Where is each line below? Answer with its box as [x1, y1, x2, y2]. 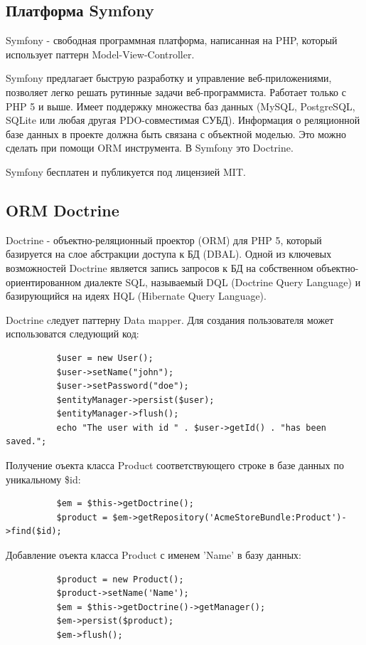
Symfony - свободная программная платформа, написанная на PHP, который [6, 33, 338, 48]
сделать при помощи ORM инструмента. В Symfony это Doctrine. [6, 140, 294, 155]
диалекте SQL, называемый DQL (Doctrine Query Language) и [84, 274, 361, 289]
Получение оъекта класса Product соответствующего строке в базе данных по [6, 458, 344, 473]
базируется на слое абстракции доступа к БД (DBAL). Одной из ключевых [6, 246, 332, 261]
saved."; [6, 436, 47, 447]
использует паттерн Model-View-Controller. [6, 46, 195, 61]
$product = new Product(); [56, 574, 184, 584]
